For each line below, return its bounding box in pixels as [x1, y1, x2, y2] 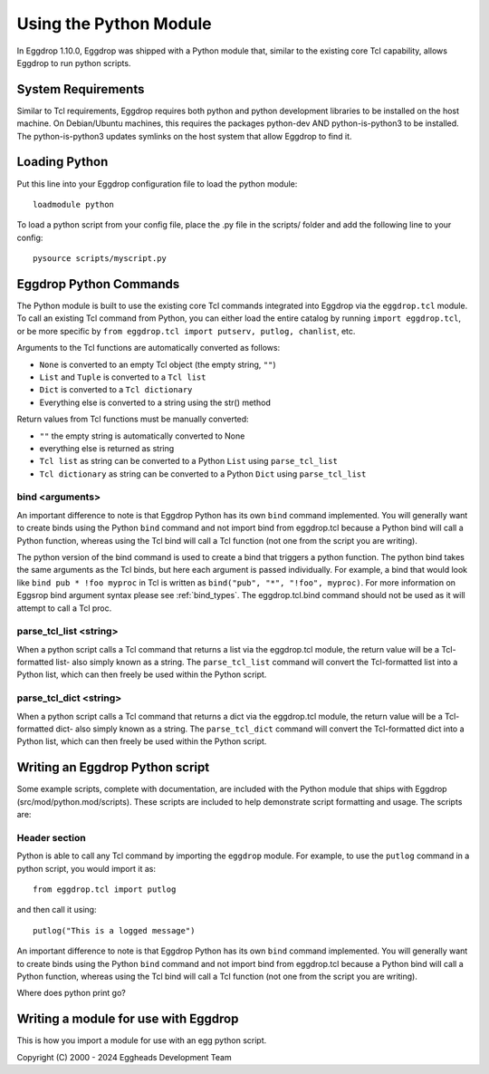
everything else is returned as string [39, 442, 175, 453]
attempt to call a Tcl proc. [16, 603, 112, 614]
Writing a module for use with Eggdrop [16, 1011, 239, 1027]
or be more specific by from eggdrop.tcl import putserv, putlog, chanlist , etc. [16, 325, 356, 336]
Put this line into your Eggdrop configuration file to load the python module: [16, 178, 298, 189]
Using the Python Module [16, 14, 212, 34]
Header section [16, 831, 86, 844]
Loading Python [16, 154, 109, 169]
